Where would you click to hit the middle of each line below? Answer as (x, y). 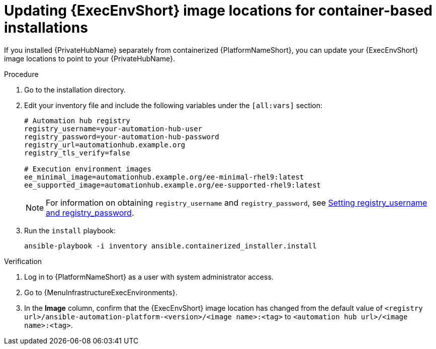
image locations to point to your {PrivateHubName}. (90, 58)
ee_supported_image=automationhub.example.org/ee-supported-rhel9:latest (173, 185)
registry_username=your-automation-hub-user (113, 128)
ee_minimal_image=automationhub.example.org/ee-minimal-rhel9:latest (164, 177)
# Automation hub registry (77, 120)
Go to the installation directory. (75, 90)
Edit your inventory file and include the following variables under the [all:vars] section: (173, 105)
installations (46, 28)
